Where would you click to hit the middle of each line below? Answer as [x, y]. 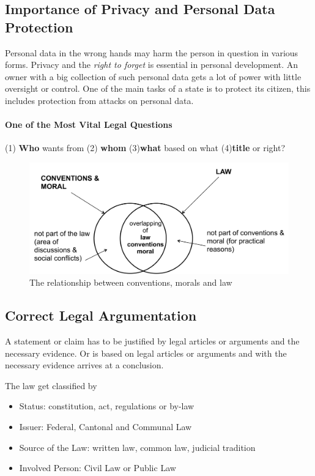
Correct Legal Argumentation [101, 315]
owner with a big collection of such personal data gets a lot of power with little [153, 76]
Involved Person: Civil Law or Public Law [98, 468]
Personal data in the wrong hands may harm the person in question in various [152, 52]
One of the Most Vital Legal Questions [89, 125]
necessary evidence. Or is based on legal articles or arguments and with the [146, 353]
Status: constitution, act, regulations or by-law [107, 406]
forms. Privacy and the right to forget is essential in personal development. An [152, 65]
